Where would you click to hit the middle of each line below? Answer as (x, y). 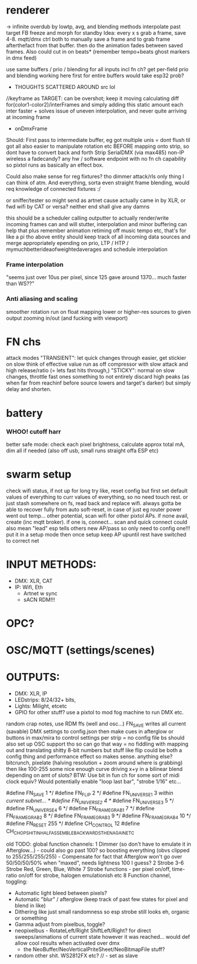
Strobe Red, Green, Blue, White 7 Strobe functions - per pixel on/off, (89, 869)
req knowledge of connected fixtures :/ (54, 188)
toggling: (17, 882)
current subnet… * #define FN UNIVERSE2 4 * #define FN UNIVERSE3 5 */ (90, 801)
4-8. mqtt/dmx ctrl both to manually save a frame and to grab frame (88, 39)
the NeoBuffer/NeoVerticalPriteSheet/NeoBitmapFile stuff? (94, 949)
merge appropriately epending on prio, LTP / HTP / (67, 243)
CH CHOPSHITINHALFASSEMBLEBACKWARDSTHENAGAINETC (70, 832)
